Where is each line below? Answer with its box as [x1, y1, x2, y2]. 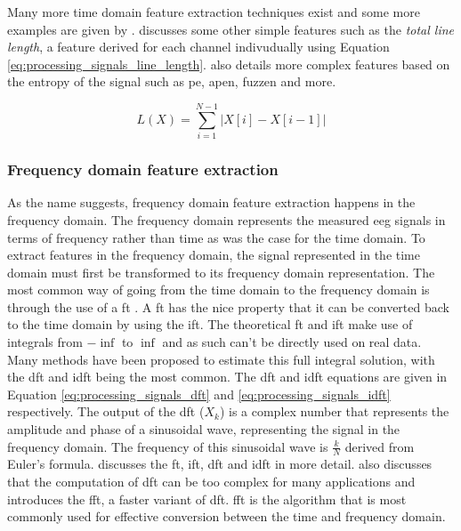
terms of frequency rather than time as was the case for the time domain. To [7, 228, 425, 246]
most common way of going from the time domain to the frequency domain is [7, 280, 430, 299]
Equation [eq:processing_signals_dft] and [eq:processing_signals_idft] [7, 384, 391, 403]
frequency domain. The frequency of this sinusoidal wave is [7, 437, 328, 455]
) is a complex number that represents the [219, 402, 449, 421]
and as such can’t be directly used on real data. [162, 333, 422, 351]
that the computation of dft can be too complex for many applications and [7, 472, 416, 491]
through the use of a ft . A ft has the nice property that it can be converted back [7, 297, 449, 316]
